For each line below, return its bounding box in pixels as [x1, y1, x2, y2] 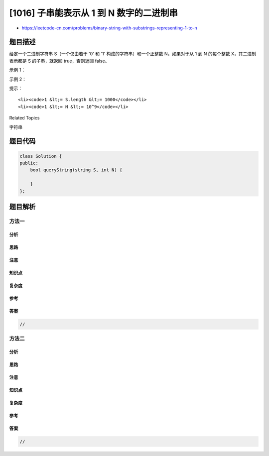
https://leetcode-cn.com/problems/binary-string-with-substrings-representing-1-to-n [21, 25, 198, 31]
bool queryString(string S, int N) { [30, 167, 123, 173]
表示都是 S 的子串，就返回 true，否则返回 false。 [9, 58, 110, 64]
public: [19, 160, 38, 166]
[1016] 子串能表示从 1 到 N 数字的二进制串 [9, 7, 178, 18]
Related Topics [9, 115, 40, 121]
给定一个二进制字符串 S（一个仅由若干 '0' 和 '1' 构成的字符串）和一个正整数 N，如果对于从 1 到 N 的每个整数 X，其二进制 [9, 51, 256, 57]
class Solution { [19, 153, 62, 159]
